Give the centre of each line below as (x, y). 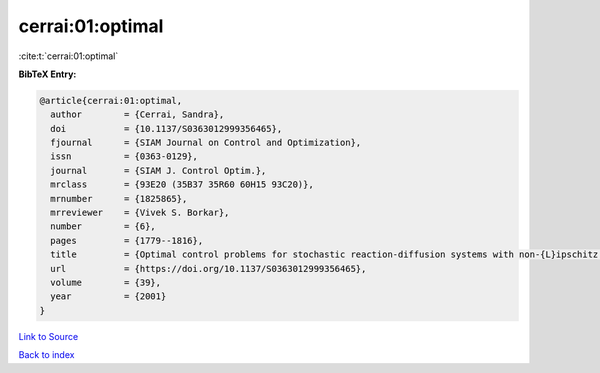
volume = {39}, (106, 282)
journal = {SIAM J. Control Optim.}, (158, 170)
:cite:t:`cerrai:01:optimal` (68, 56)
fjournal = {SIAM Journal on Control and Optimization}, (206, 143)
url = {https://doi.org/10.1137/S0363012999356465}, (208, 268)
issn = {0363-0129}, (124, 156)
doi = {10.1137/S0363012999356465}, (166, 128)
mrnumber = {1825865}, (119, 198)
